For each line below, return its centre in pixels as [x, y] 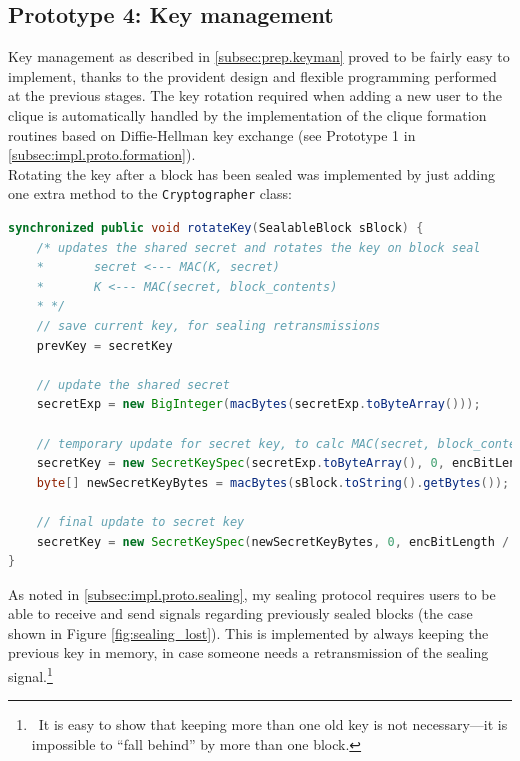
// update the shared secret [133, 384]
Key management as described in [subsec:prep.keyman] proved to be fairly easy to [259, 56]
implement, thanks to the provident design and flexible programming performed [252, 75]
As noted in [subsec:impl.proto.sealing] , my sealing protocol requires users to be [252, 593]
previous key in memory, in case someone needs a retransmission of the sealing [248, 652]
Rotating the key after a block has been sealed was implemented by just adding [252, 173]
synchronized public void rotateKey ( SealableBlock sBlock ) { [216, 228]
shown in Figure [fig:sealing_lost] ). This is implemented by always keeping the [248, 632]
